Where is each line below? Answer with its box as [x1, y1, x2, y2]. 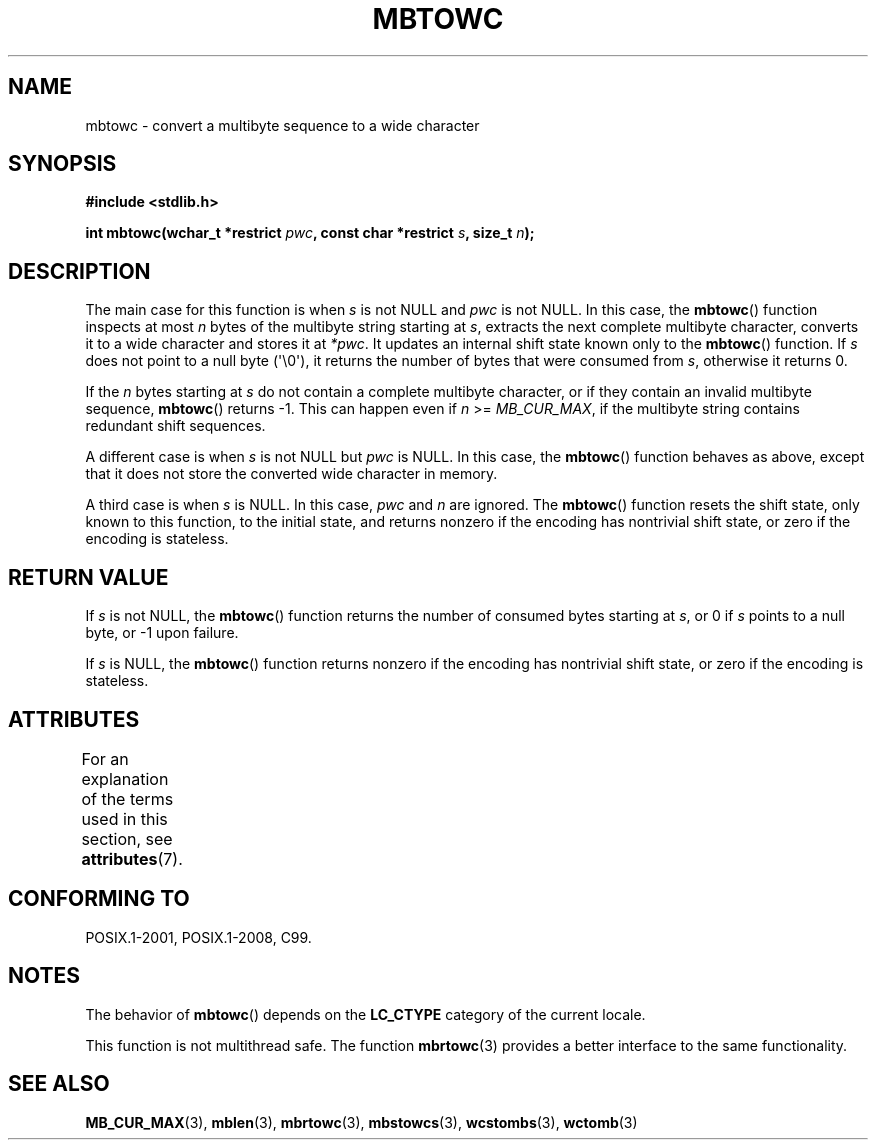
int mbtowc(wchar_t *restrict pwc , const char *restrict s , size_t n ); [85, 224, 535, 242]
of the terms [81, 788, 174, 809]
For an [81, 748, 129, 769]
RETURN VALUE [8, 564, 169, 590]
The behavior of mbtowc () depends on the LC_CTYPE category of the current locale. [85, 1005, 646, 1023]
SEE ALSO [8, 1071, 110, 1097]
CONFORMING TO [8, 886, 190, 912]
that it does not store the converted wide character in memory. [85, 465, 498, 483]
